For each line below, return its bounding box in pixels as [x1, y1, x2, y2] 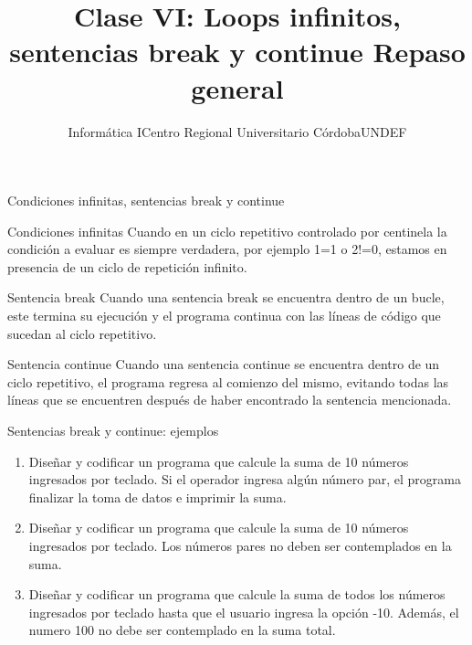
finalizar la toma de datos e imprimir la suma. [28, 487, 287, 506]
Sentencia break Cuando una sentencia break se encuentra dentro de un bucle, [7, 288, 445, 307]
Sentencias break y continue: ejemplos [7, 421, 219, 440]
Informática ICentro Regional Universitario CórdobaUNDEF [68, 122, 407, 141]
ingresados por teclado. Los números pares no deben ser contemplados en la [28, 536, 452, 555]
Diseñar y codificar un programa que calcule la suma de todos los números [28, 585, 446, 604]
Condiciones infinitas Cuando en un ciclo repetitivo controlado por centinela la [7, 221, 447, 240]
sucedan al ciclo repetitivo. [7, 323, 157, 343]
